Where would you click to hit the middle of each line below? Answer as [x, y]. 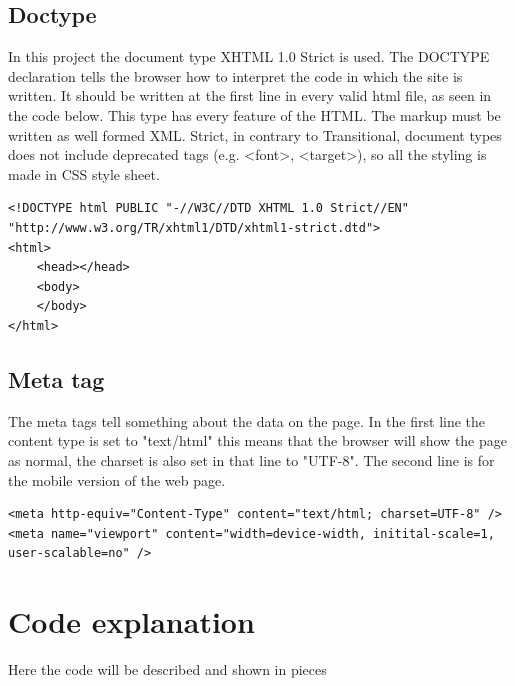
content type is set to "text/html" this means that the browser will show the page [258, 440]
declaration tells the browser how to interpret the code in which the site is [235, 75]
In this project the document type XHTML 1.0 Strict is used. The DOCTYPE [249, 56]
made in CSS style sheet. [84, 173]
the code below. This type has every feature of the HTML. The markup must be [254, 114]
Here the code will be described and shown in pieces [167, 669]
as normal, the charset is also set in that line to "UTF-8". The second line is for [251, 459]
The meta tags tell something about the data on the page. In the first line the [247, 420]
